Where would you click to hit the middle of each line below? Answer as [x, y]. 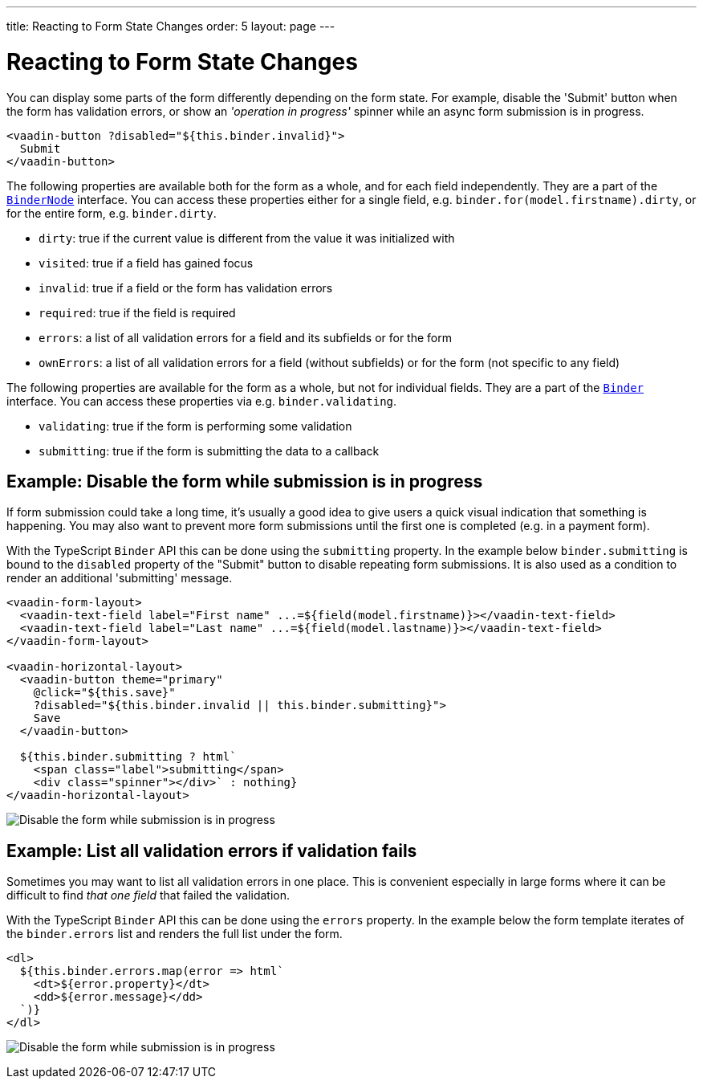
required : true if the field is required [137, 312]
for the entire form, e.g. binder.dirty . [112, 213]
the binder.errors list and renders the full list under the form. [175, 934]
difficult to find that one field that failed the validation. [148, 895]
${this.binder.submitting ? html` [128, 757]
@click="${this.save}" [104, 693]
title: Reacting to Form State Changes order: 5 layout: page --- [171, 26]
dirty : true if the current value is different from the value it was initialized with [247, 238]
